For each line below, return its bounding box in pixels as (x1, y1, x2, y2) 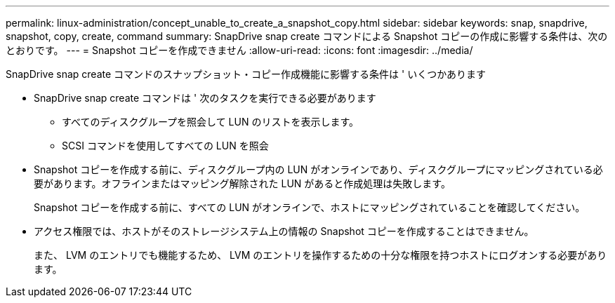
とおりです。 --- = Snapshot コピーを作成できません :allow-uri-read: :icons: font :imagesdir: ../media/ (6, 44, 473, 56)
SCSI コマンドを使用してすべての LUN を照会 (62, 140, 269, 151)
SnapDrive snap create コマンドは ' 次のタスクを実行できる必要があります (34, 92, 376, 104)
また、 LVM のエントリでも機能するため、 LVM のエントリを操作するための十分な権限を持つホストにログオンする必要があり (34, 249, 607, 261)
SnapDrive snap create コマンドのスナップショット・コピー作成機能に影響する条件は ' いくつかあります (6, 68, 487, 80)
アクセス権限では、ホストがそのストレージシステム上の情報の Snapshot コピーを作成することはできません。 (34, 225, 534, 237)
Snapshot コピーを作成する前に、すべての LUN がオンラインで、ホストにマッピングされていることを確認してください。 (34, 201, 586, 213)
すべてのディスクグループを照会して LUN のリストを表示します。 (62, 116, 359, 128)
